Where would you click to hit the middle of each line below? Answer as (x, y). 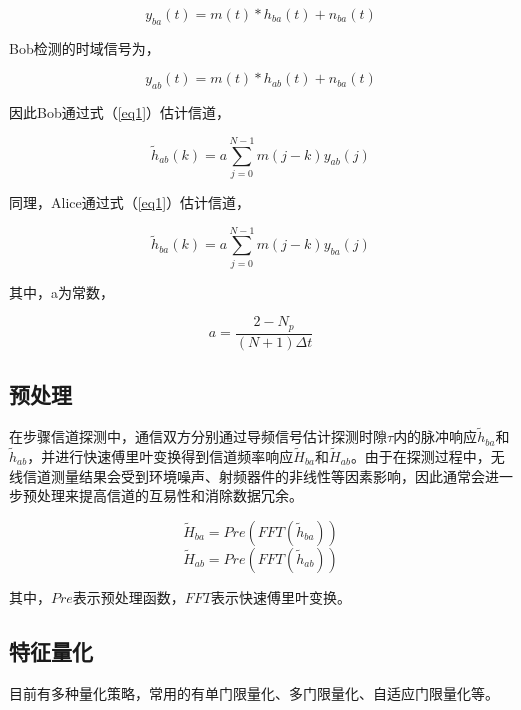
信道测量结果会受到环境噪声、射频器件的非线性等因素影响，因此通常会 (253, 475)
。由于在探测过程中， (420, 455)
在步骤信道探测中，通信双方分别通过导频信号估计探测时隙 (198, 436)
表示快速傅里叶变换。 (281, 596)
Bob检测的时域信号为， (84, 47)
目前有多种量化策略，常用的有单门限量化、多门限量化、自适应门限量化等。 (254, 692)
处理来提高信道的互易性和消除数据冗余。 (169, 495)
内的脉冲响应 (435, 436)
